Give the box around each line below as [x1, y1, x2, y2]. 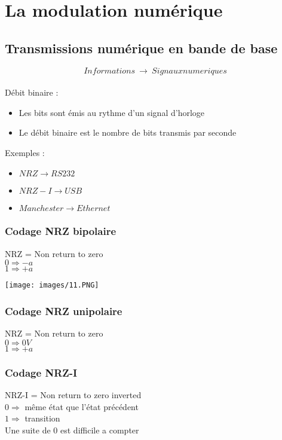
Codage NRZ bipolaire [5, 224, 117, 239]
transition [24, 412, 60, 424]
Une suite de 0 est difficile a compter [5, 423, 139, 436]
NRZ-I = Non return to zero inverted [5, 389, 142, 401]
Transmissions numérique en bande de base [5, 38, 278, 57]
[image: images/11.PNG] [5, 281, 99, 290]
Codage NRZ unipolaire [5, 303, 122, 318]
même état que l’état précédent [24, 400, 139, 412]
